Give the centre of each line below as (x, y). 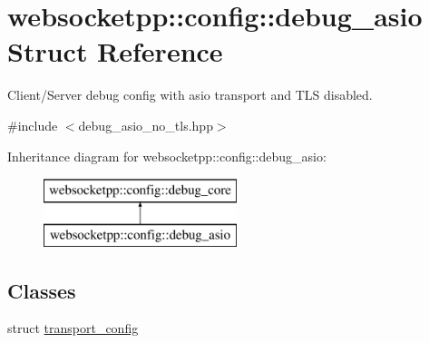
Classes (42, 290)
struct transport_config (73, 328)
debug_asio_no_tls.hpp (146, 125)
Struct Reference (115, 51)
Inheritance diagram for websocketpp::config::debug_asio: (167, 156)
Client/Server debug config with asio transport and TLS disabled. (190, 95)
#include (33, 125)
